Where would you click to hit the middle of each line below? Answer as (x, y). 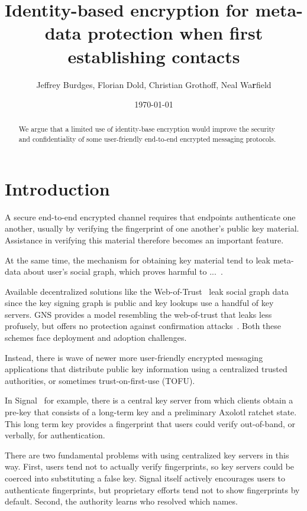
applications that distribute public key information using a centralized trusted (146, 369)
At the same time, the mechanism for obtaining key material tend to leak (138, 260)
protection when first (175, 33)
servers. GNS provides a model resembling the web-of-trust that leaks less (138, 314)
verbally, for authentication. (55, 435)
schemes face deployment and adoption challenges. (96, 338)
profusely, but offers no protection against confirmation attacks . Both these (143, 326)
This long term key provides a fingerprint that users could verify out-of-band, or (150, 423)
